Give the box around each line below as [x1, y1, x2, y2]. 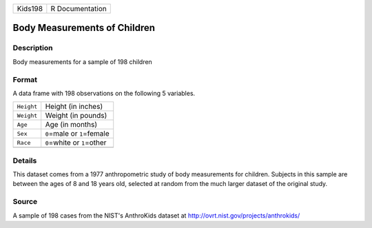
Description [12, 43, 53, 53]
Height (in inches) [45, 102, 103, 112]
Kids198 [17, 4, 43, 13]
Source [12, 197, 38, 207]
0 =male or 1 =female [45, 129, 110, 138]
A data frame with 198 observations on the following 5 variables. [12, 89, 196, 97]
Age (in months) [45, 120, 98, 129]
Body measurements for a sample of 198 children [12, 57, 153, 65]
